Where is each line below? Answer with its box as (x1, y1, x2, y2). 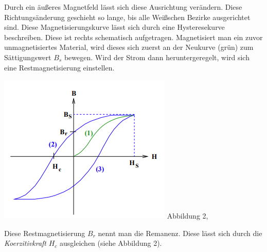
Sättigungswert (4, 51, 51, 62)
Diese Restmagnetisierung (4, 227, 85, 238)
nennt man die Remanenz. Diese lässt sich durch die (98, 227, 262, 238)
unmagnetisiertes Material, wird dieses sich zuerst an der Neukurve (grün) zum (4, 42, 254, 52)
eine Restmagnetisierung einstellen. (4, 62, 115, 73)
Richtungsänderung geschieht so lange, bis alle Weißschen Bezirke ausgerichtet (4, 11, 251, 22)
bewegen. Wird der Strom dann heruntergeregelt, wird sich (64, 51, 250, 62)
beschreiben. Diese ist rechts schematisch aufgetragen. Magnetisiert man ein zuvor (4, 31, 263, 42)
